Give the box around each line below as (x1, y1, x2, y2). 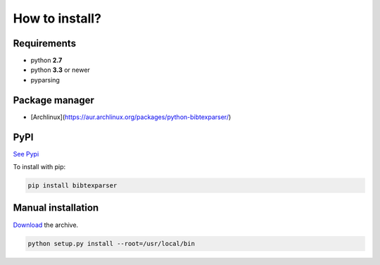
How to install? (13, 11, 102, 26)
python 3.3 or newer (30, 66, 91, 74)
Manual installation (13, 202, 99, 214)
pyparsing (30, 75, 60, 84)
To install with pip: (13, 163, 66, 171)
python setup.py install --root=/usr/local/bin (27, 240, 195, 247)
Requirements (13, 37, 77, 49)
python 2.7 (30, 56, 63, 65)
